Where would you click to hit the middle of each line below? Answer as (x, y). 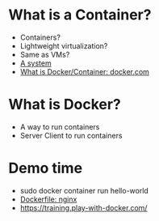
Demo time (46, 168)
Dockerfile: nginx (48, 199)
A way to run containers (60, 126)
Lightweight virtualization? (64, 45)
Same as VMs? (45, 54)
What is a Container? (80, 15)
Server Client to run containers (71, 135)
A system (36, 63)
